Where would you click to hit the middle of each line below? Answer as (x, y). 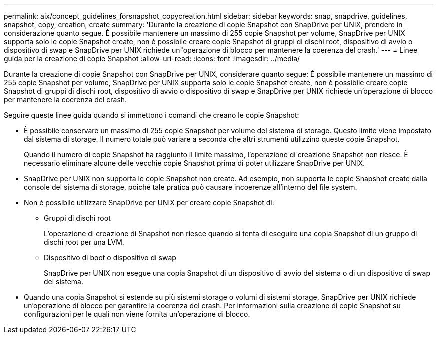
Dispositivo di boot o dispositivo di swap (110, 258)
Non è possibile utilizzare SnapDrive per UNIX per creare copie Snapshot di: (149, 203)
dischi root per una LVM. (84, 242)
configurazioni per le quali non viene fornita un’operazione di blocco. (137, 314)
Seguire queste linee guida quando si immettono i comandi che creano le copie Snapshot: (152, 115)
